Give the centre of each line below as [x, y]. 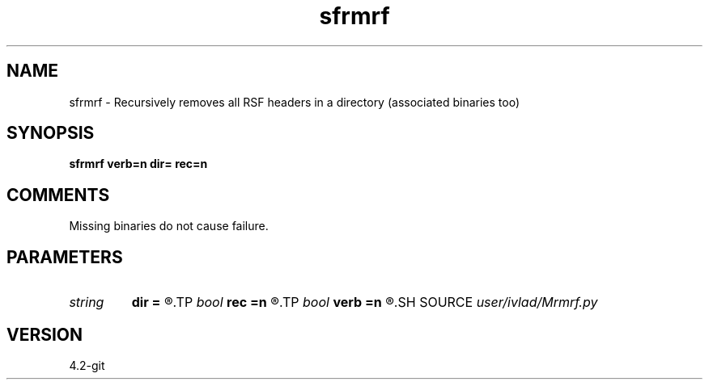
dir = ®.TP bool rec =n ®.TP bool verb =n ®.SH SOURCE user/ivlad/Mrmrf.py [365, 302]
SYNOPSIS [51, 133]
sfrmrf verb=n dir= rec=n [138, 164]
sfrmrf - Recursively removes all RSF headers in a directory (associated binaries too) [294, 102]
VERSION [45, 334]
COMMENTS [58, 195]
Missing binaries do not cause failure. [169, 226]
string [87, 302]
